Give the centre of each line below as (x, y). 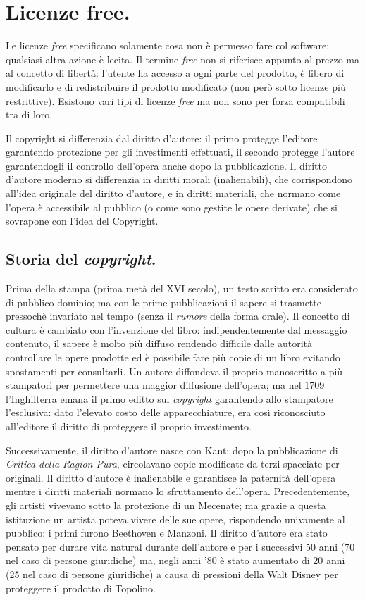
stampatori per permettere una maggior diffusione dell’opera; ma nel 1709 (165, 385)
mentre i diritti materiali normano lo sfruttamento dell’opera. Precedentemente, (178, 491)
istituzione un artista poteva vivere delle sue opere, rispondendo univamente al (175, 519)
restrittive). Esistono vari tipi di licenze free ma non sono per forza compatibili (175, 100)
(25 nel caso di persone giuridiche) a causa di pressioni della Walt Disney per (172, 574)
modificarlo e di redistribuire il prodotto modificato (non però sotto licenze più (176, 86)
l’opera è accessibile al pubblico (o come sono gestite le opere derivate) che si (172, 207)
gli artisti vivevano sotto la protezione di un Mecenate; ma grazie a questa (166, 505)
